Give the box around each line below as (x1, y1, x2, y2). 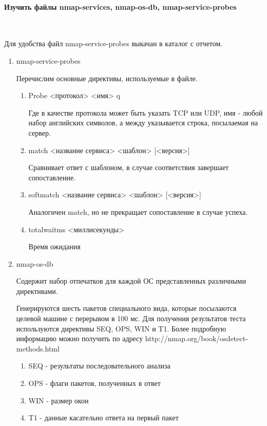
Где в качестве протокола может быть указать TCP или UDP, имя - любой (28, 107, 263, 118)
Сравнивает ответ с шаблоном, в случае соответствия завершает (28, 162, 229, 173)
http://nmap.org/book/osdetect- (145, 333, 248, 344)
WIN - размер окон (28, 395, 89, 405)
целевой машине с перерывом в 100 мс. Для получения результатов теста (16, 313, 246, 324)
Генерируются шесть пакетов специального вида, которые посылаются (16, 303, 237, 313)
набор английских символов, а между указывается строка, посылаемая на (28, 117, 258, 128)
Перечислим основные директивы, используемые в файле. (16, 72, 198, 83)
